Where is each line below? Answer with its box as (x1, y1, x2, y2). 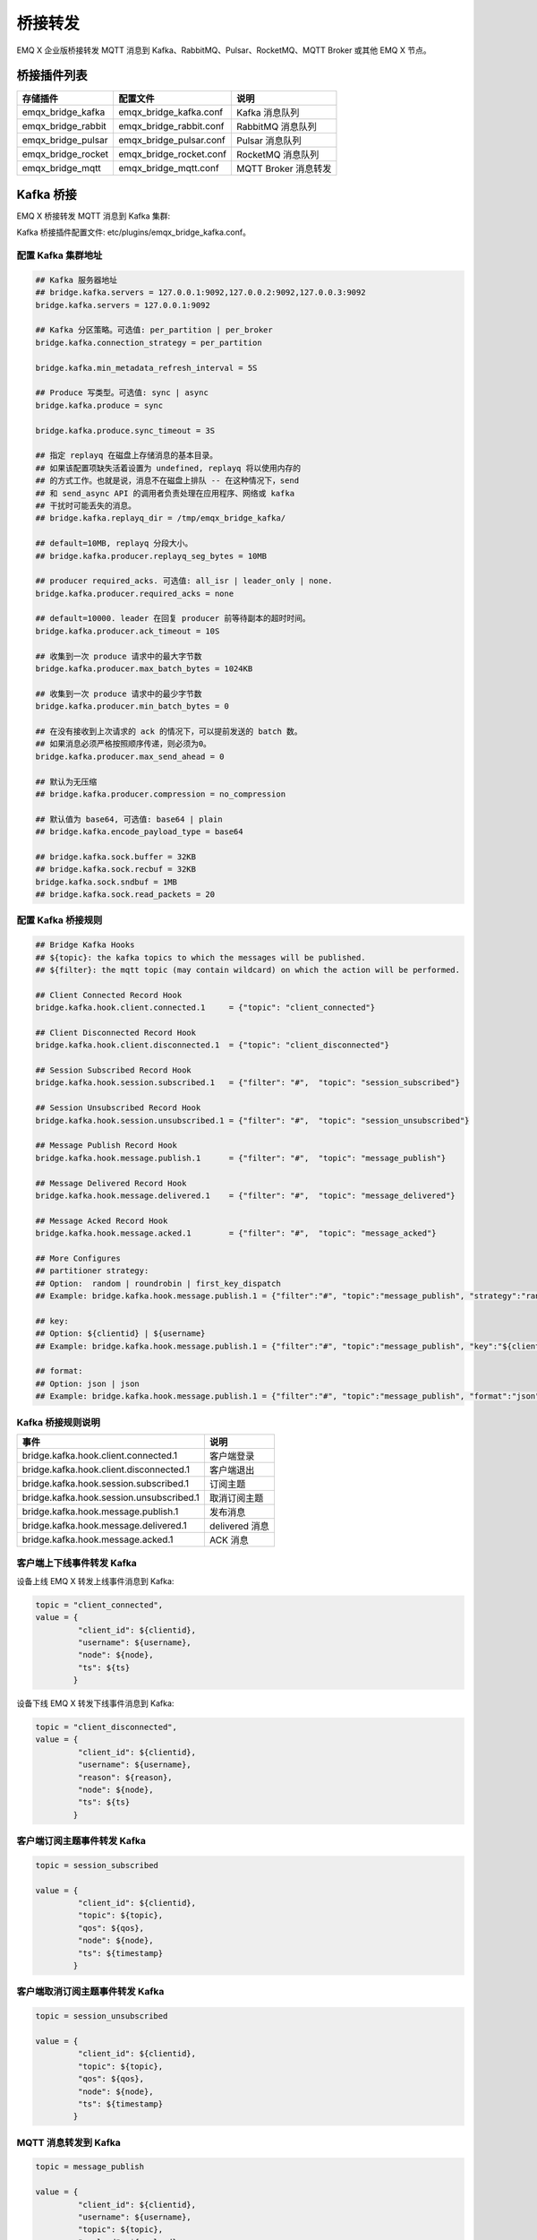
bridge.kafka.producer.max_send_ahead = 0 (35, 751, 225, 762)
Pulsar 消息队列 (236, 134, 302, 147)
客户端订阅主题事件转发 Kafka (16, 1835, 147, 1848)
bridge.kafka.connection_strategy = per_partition (35, 337, 263, 348)
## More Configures (35, 1253, 121, 1263)
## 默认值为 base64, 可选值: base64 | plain (35, 814, 223, 824)
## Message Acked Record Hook (35, 1215, 168, 1226)
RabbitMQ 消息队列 (236, 121, 318, 134)
